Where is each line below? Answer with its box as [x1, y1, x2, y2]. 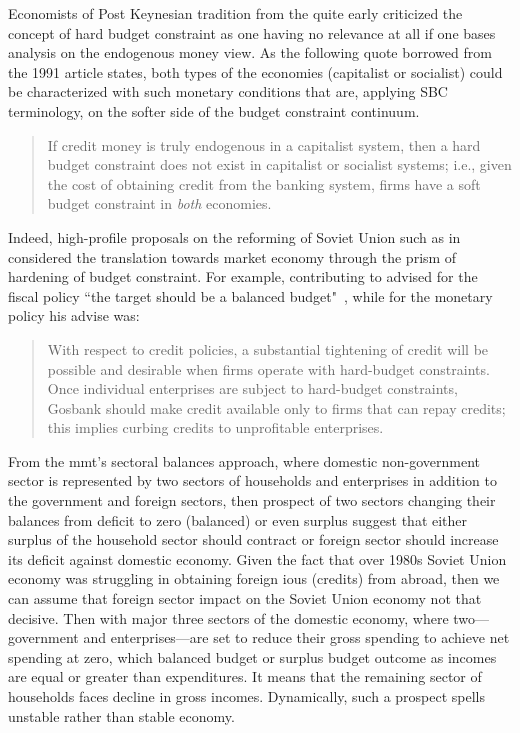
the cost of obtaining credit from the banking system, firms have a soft [47, 173, 481, 194]
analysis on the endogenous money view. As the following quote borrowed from [8, 42, 492, 63]
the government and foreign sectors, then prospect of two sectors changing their [8, 490, 496, 511]
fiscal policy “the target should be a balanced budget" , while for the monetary [8, 285, 493, 306]
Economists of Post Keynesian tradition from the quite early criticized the [8, 3, 463, 23]
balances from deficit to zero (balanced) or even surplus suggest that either [8, 509, 468, 530]
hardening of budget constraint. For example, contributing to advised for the [8, 266, 478, 287]
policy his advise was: [8, 305, 140, 326]
